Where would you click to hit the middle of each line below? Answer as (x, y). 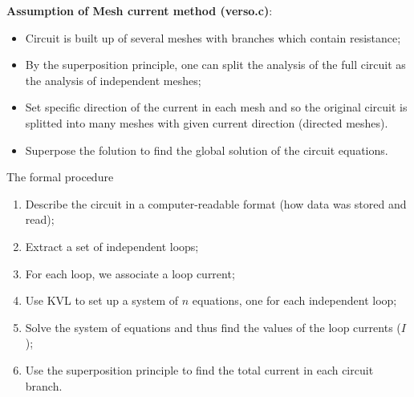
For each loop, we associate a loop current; (130, 273)
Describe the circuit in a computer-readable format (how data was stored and (216, 203)
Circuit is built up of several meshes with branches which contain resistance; (213, 37)
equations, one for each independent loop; (294, 300)
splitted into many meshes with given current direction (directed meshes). (207, 122)
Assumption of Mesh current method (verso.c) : (140, 10)
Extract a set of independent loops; (112, 246)
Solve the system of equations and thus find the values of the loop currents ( (213, 327)
